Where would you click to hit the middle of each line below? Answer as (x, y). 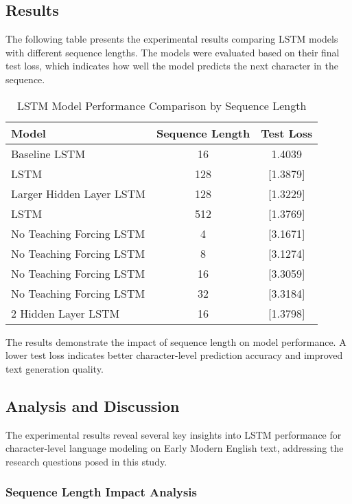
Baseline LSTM (48, 153)
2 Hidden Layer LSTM (66, 313)
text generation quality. (55, 368)
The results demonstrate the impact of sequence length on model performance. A (176, 341)
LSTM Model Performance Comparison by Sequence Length (162, 105)
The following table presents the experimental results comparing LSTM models (172, 39)
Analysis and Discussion (93, 405)
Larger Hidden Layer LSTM (78, 193)
